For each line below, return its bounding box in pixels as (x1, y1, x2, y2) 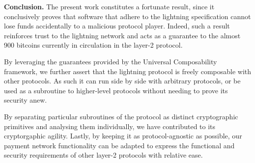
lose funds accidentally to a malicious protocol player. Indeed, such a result (4, 21, 230, 31)
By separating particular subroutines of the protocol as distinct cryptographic (4, 111, 238, 121)
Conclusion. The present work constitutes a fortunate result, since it (4, 1, 215, 11)
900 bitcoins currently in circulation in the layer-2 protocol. (4, 40, 183, 50)
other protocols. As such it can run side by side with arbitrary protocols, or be (4, 76, 241, 86)
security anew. (4, 95, 47, 105)
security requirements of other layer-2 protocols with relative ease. (4, 150, 203, 160)
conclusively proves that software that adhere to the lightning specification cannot (4, 11, 251, 21)
